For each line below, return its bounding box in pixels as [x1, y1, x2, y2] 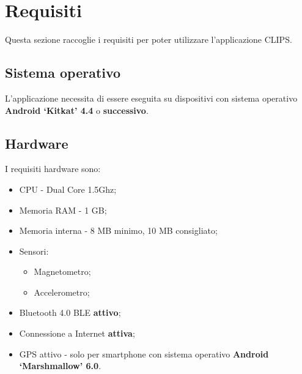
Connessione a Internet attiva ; [19, 327, 135, 340]
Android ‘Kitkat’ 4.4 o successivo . [5, 103, 149, 116]
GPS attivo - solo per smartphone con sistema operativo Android [19, 347, 269, 360]
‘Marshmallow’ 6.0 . [19, 359, 101, 372]
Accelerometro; [34, 285, 90, 298]
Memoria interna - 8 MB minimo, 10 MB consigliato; [19, 224, 218, 237]
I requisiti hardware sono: [5, 162, 101, 175]
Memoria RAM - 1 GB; [19, 203, 107, 216]
